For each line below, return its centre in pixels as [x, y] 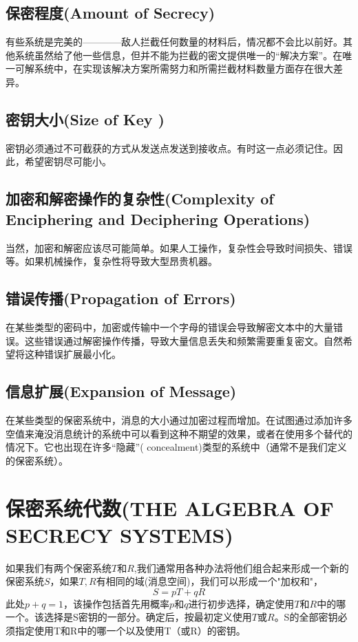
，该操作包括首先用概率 [117, 603]
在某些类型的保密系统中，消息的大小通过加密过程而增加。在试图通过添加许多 [179, 419]
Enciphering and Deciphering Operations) [158, 218]
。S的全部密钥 [306, 617]
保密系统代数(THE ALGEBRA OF [170, 507]
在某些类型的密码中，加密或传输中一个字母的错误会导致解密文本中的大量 [169, 327]
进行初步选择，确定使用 [241, 603]
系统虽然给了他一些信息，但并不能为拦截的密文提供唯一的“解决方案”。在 [179, 55]
